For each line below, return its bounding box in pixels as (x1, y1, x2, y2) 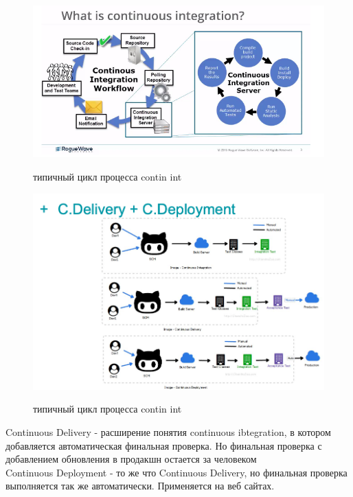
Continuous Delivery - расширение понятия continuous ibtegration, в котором (5, 424, 331, 439)
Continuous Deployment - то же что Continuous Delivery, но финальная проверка (5, 465, 348, 479)
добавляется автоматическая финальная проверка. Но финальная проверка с (5, 438, 322, 452)
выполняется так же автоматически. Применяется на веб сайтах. (5, 478, 275, 493)
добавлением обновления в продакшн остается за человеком (5, 452, 257, 466)
